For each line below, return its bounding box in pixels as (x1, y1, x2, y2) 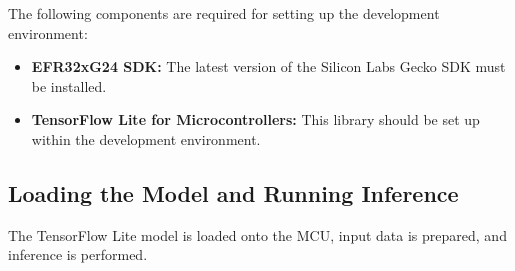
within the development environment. (31, 128, 261, 149)
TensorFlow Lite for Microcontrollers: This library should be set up (31, 109, 480, 130)
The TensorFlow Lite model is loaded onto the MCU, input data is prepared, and (8, 224, 507, 245)
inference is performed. (8, 244, 148, 265)
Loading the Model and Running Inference (8, 177, 459, 208)
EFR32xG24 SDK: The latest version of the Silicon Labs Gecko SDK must (31, 56, 506, 77)
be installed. (31, 75, 107, 96)
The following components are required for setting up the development (8, 3, 440, 23)
